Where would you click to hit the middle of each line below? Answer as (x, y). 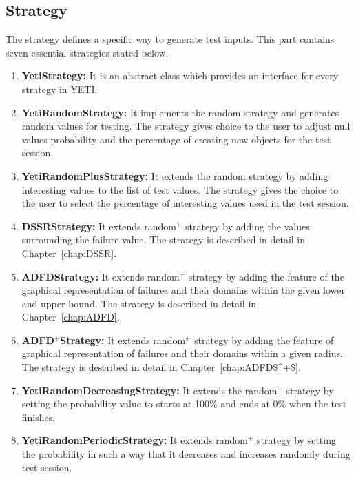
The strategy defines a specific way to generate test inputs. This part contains (170, 39)
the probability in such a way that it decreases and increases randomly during (186, 454)
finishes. (39, 417)
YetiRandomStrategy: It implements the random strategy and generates (180, 112)
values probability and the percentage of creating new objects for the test (176, 139)
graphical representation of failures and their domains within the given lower (183, 290)
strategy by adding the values (248, 226)
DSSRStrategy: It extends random (99, 226)
